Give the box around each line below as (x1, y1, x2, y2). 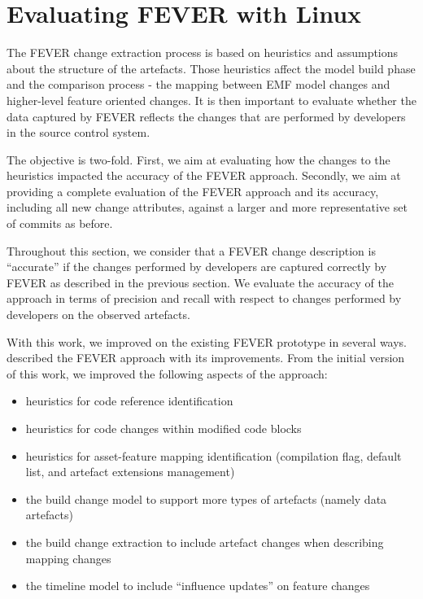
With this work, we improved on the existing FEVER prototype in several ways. (7, 333, 408, 350)
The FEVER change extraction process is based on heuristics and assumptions (7, 44, 399, 61)
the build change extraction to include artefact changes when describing (25, 533, 384, 550)
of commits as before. (7, 215, 113, 232)
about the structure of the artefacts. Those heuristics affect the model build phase (7, 59, 416, 77)
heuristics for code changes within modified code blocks (25, 420, 302, 436)
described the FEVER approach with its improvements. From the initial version (7, 349, 405, 366)
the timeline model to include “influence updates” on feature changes (25, 577, 370, 594)
